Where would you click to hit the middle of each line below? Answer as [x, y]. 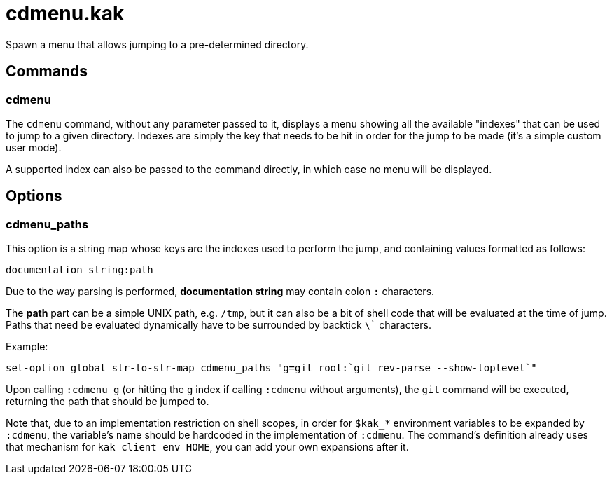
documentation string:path [79, 270]
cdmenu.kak [65, 13]
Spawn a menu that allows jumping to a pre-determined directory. [157, 44]
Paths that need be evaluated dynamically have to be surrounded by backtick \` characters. [218, 325]
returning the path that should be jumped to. [107, 402]
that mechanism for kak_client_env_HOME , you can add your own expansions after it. [207, 447]
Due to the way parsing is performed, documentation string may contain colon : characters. [220, 292]
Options [34, 196]
